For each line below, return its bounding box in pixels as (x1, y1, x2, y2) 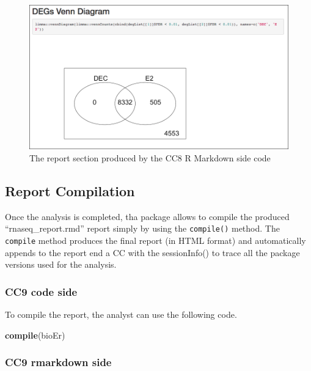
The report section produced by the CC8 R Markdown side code (29, 152, 271, 164)
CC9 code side (5, 284, 78, 299)
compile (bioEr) (5, 328, 65, 341)
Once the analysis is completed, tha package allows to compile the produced (5, 210, 290, 222)
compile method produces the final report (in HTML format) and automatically (5, 234, 306, 247)
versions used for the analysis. (5, 258, 117, 271)
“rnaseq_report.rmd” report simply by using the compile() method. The (5, 222, 280, 235)
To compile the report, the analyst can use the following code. (5, 308, 237, 321)
